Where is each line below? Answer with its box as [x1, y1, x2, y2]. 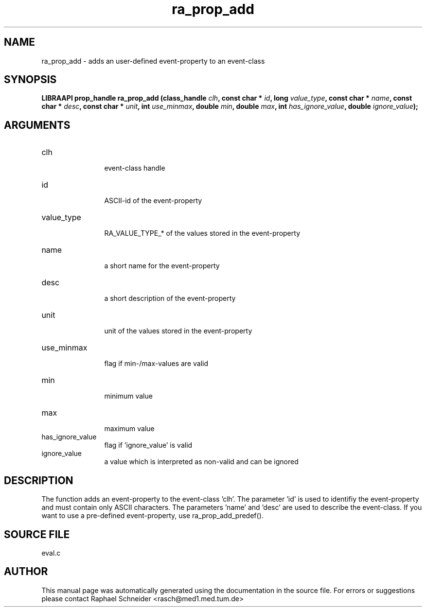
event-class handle [104, 164, 165, 173]
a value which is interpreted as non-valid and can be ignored [104, 457, 299, 466]
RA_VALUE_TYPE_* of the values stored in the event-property [104, 229, 300, 238]
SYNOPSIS [4, 73, 57, 86]
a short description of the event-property [104, 294, 236, 303]
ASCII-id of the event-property [104, 196, 202, 205]
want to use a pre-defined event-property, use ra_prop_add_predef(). [41, 511, 264, 520]
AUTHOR [4, 565, 48, 578]
